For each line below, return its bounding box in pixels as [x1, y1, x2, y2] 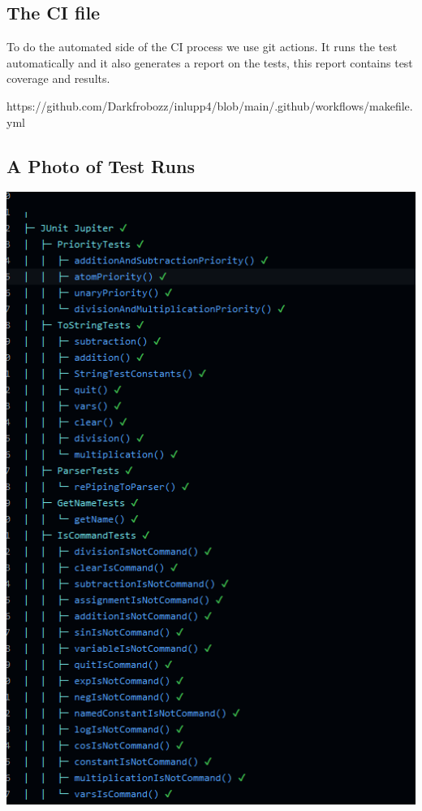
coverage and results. [6, 70, 110, 87]
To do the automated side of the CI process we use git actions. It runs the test [6, 38, 398, 55]
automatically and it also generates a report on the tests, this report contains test [6, 54, 413, 71]
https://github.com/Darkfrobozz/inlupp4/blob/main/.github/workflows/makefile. [6, 97, 413, 114]
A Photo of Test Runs [6, 153, 195, 178]
